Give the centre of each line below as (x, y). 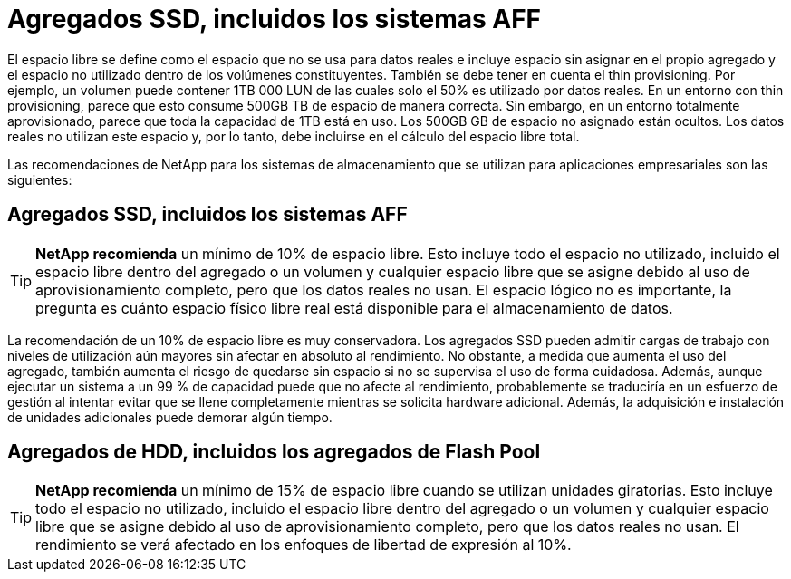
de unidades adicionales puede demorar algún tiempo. (170, 417)
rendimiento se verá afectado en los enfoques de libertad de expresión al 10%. (304, 545)
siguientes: (40, 179)
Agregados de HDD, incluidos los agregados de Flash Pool (274, 452)
